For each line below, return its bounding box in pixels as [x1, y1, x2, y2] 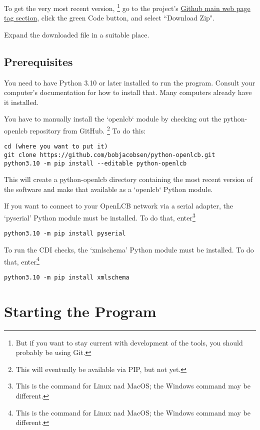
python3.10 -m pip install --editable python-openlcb [4, 159, 187, 167]
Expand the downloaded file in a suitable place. [4, 29, 149, 39]
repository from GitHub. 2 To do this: [29, 124, 146, 135]
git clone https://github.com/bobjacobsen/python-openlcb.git [4, 151, 215, 158]
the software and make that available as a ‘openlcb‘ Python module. [4, 183, 213, 194]
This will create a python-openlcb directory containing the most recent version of [4, 174, 253, 184]
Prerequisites [4, 53, 73, 69]
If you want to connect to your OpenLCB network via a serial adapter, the [4, 200, 233, 211]
